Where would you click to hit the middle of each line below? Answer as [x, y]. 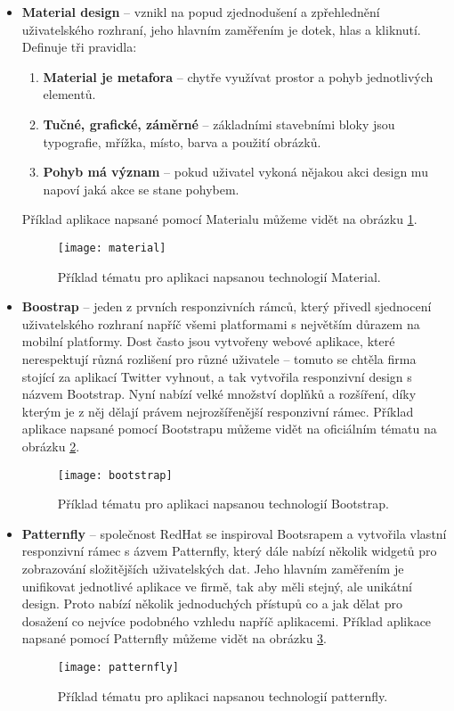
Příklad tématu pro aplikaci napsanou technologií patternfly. [223, 695]
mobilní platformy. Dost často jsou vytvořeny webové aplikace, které [208, 341]
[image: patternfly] [118, 667]
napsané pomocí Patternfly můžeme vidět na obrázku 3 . [174, 638]
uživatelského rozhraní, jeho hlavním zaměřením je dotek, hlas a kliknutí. [221, 29]
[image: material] [112, 248]
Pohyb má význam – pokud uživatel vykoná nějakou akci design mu [235, 172]
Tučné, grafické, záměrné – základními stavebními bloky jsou [219, 124]
